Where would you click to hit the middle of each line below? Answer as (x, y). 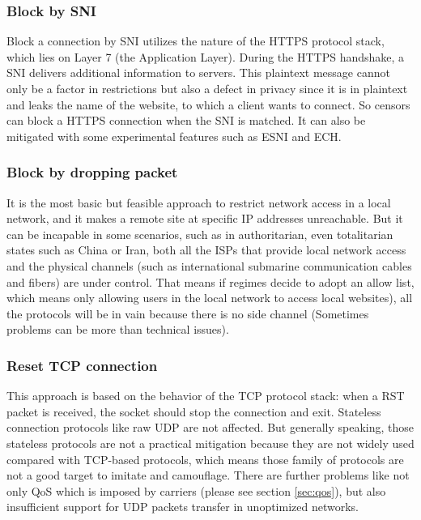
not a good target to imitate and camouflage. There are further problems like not (208, 475)
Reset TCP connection (82, 365)
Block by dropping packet (92, 172)
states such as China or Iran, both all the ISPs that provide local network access (206, 250)
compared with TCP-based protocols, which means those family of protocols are (205, 459)
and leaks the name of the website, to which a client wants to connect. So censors (208, 104)
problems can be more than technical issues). (118, 329)
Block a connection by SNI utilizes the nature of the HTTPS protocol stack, (196, 41)
